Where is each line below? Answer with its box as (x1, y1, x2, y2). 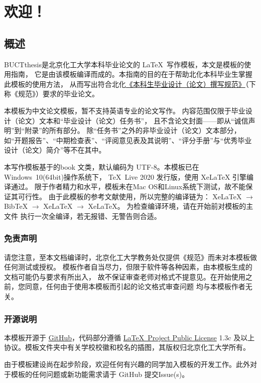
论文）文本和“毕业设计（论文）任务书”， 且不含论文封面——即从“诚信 (18, 115, 248, 125)
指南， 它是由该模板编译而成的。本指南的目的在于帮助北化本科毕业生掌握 (11, 69, 252, 79)
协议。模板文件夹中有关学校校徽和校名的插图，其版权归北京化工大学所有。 (4, 342, 250, 352)
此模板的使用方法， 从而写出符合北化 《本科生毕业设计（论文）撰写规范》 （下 (4, 78, 256, 89)
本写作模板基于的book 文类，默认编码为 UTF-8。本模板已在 (4, 161, 199, 172)
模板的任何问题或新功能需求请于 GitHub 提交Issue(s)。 (11, 368, 189, 379)
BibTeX (4, 201, 28, 211)
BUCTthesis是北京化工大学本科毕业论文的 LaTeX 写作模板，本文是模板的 (4, 59, 244, 69)
